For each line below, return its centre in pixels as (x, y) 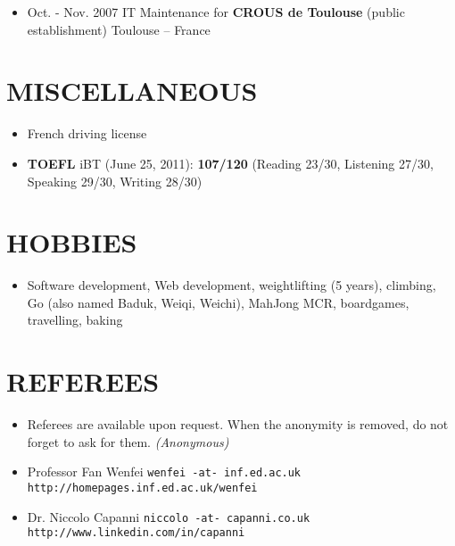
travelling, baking (75, 320)
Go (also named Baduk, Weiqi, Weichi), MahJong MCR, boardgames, (218, 302)
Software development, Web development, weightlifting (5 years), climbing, (232, 285)
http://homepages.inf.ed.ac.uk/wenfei (142, 488)
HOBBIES (72, 242)
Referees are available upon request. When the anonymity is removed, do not (238, 424)
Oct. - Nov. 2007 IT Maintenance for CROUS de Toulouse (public (216, 12)
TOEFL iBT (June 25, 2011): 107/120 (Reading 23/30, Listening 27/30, (230, 163)
